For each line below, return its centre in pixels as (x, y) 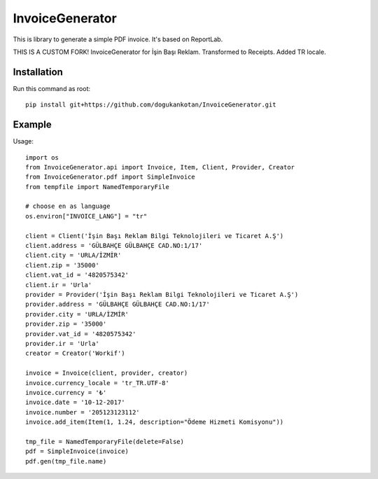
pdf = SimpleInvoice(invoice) (77, 451)
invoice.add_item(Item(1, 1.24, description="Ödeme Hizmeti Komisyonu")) (155, 422)
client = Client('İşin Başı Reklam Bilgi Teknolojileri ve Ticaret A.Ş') (155, 236)
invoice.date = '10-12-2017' (75, 402)
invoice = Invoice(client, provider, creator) (107, 373)
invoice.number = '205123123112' (83, 412)
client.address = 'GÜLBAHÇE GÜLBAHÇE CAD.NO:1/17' (114, 246)
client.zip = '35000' (62, 265)
